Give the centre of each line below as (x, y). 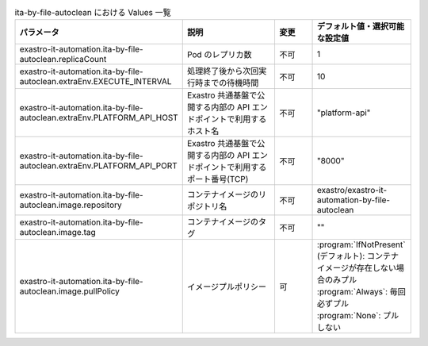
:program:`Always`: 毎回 (361, 292)
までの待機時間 (231, 83)
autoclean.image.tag (58, 233)
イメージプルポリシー (227, 287)
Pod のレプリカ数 (219, 55)
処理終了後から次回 (223, 71)
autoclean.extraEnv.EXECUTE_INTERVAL (96, 82)
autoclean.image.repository (71, 205)
